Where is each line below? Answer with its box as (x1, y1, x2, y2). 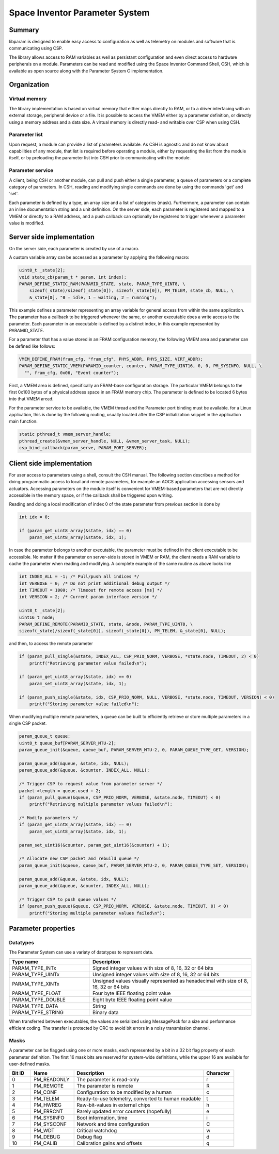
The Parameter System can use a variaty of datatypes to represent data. (9, 950, 154, 955)
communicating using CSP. (9, 45, 63, 51)
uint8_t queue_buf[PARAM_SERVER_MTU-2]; (19, 740, 116, 746)
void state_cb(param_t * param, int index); (19, 274, 127, 280)
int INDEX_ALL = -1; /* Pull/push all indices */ (19, 574, 139, 579)
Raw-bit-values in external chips (77, 1102, 151, 1108)
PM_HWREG (33, 1102, 62, 1108)
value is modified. (9, 220, 45, 226)
